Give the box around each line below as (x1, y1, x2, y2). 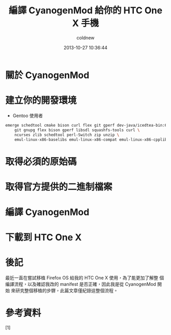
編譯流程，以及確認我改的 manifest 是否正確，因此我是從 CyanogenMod (5, 281, 156, 288)
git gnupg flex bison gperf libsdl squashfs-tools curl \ (14, 127, 140, 133)
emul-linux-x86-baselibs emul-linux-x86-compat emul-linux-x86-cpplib (14, 137, 167, 142)
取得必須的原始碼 (5, 156, 77, 167)
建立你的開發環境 (5, 95, 77, 106)
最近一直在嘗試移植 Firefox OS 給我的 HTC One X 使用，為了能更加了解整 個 (5, 275, 164, 281)
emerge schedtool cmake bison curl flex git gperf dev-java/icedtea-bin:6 (5, 123, 167, 128)
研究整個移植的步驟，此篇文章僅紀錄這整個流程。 (15, 288, 118, 294)
